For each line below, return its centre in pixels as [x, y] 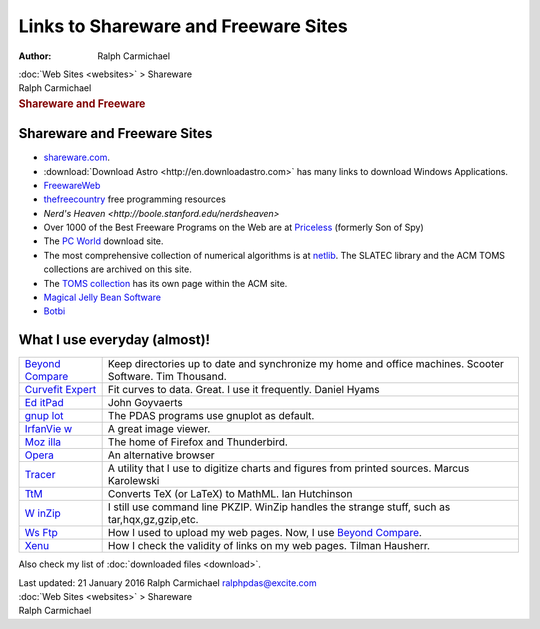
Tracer [40, 475]
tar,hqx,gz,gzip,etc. [153, 520]
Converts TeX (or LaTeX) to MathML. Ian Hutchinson [230, 494]
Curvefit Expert [60, 390]
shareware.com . [76, 157]
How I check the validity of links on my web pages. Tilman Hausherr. [268, 546]
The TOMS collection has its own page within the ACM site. [165, 283]
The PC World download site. [103, 241]
